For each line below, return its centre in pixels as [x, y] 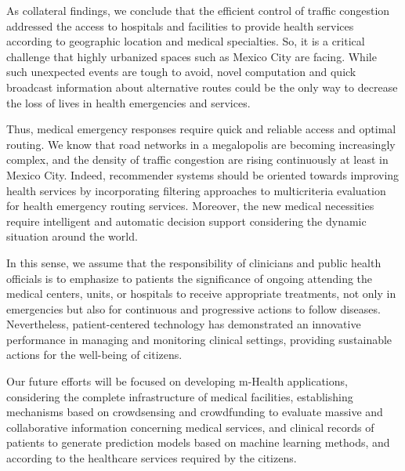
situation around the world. [72, 236]
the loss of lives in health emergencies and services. [128, 102]
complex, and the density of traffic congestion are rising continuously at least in [197, 159]
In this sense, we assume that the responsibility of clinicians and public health [194, 262]
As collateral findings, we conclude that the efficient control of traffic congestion [198, 10]
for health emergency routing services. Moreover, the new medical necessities [190, 206]
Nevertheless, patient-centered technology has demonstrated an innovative [184, 324]
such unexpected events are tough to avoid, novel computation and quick [181, 72]
